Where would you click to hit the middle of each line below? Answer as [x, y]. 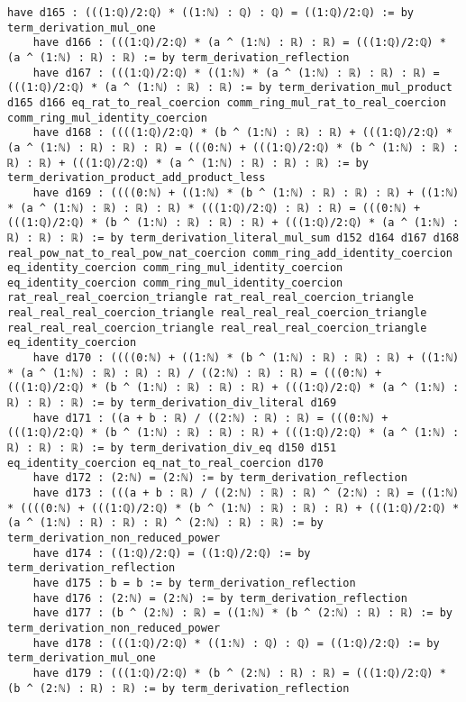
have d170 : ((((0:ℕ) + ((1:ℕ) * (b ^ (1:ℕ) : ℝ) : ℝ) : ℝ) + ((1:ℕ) [246, 358]
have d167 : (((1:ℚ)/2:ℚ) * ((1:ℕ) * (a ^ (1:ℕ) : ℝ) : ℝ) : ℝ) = [236, 73]
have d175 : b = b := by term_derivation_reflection [194, 583]
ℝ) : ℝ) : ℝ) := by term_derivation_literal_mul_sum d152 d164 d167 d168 [233, 237]
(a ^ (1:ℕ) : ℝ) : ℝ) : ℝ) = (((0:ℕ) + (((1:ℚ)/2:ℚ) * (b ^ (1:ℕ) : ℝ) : [233, 147]
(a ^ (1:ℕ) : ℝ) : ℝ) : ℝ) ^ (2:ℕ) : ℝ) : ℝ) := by [165, 523]
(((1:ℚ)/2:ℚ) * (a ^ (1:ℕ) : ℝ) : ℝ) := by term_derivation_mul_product [230, 88]
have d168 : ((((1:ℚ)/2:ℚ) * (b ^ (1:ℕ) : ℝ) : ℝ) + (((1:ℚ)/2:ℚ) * [242, 133]
